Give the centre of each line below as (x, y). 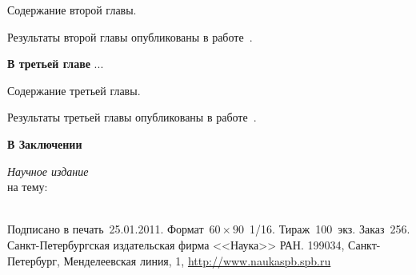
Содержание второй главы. (72, 10)
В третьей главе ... (56, 64)
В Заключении (45, 143)
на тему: (28, 187)
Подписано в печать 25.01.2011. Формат (106, 229)
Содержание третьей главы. (74, 90)
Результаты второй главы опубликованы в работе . (130, 36)
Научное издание (48, 171)
